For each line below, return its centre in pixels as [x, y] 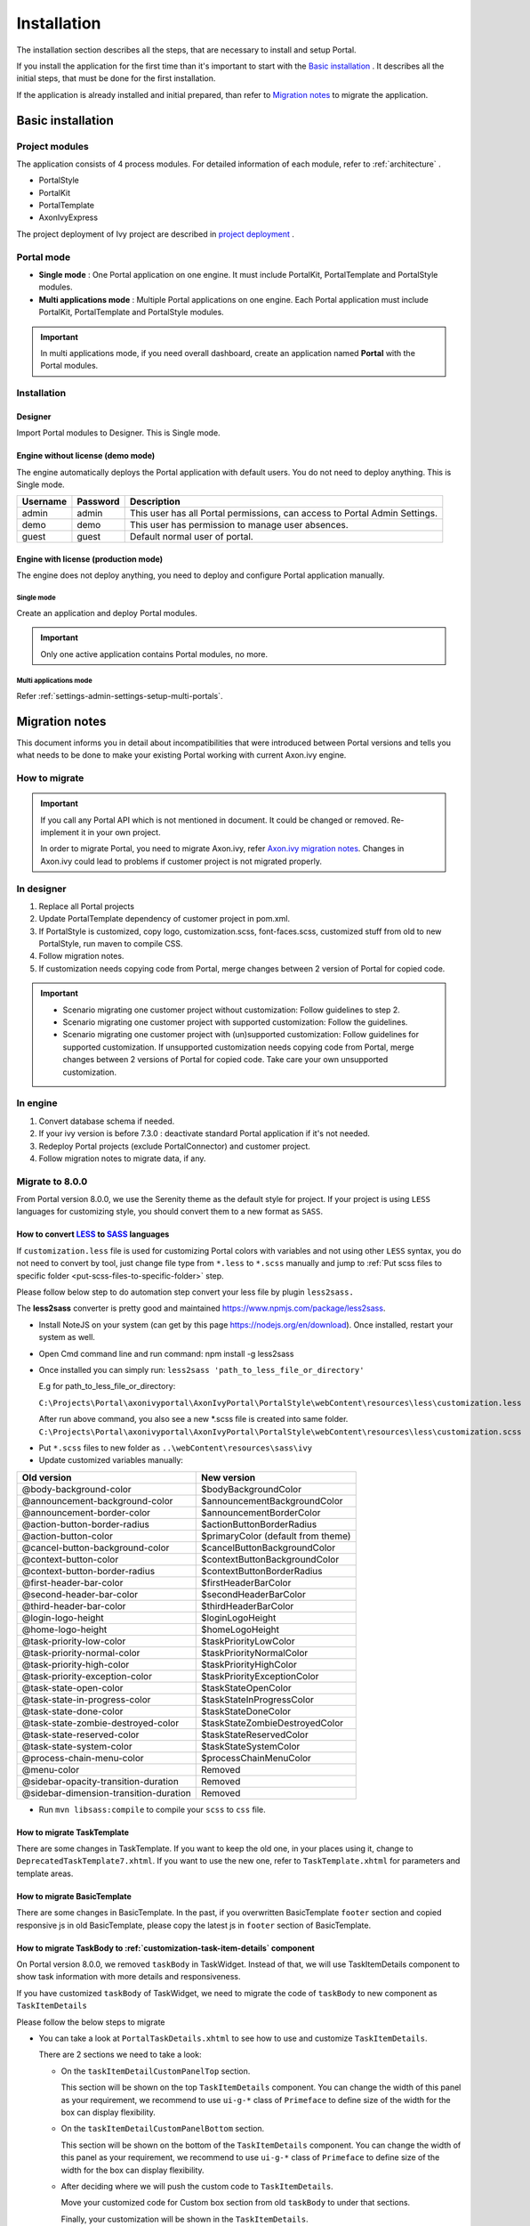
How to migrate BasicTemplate [74, 1896]
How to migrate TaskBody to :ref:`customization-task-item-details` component [165, 1948]
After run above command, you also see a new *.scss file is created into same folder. [193, 1419]
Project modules [52, 146]
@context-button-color [70, 1559]
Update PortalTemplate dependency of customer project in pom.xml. [165, 919]
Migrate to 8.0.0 [52, 1182]
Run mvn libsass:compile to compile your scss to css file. [152, 1809]
